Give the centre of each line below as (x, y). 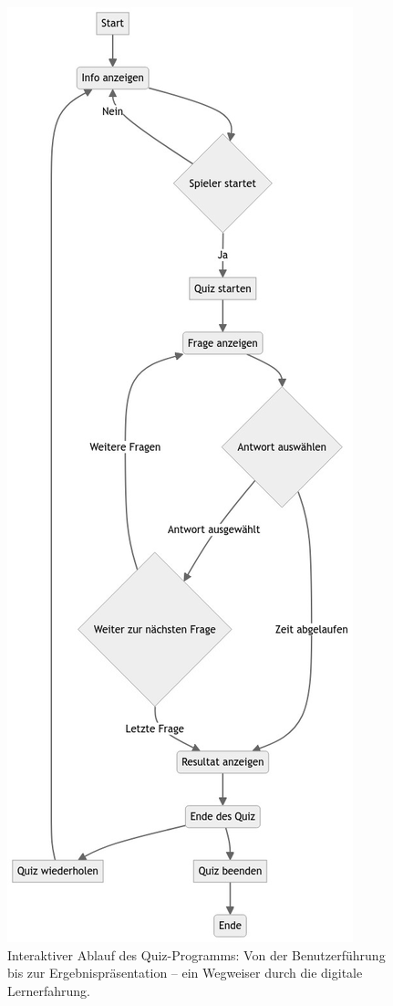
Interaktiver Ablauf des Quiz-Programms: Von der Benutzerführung (196, 954)
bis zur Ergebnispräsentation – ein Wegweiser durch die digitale (185, 973)
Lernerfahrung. (49, 990)
